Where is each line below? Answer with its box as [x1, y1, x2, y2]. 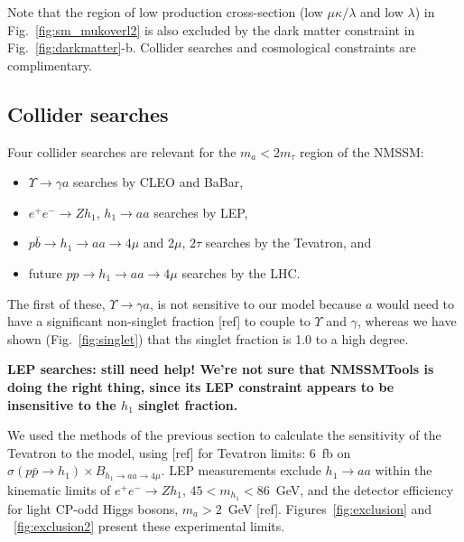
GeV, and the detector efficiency [275, 480, 454, 499]
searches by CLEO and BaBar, [73, 173, 244, 192]
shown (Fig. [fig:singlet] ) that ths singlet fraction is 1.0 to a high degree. [7, 329, 409, 348]
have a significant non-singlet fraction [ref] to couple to [7, 312, 311, 331]
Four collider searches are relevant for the [7, 142, 237, 161]
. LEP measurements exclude [161, 461, 321, 480]
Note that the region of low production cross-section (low [7, 3, 323, 21]
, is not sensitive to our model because [149, 294, 362, 313]
